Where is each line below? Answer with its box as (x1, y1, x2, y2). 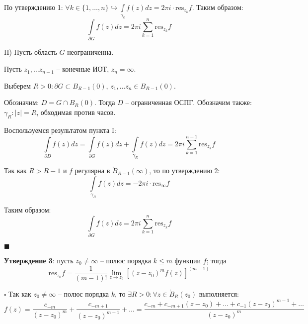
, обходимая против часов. (36, 107, 116, 117)
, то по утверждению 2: (149, 165, 220, 176)
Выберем (4, 80, 31, 91)
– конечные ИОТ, (56, 64, 109, 74)
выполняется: (199, 288, 239, 299)
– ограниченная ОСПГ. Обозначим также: (125, 97, 252, 108)
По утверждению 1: (4, 2, 63, 12)
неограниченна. (67, 47, 114, 57)
